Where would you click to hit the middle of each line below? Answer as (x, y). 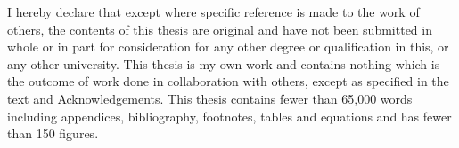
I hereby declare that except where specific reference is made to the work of (213, 12)
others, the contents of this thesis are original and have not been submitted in (220, 29)
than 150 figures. (53, 133)
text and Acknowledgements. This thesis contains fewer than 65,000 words (210, 98)
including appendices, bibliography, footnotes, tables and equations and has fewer (229, 116)
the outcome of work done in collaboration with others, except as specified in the (228, 81)
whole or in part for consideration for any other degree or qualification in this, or (228, 47)
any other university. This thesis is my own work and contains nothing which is (224, 63)
